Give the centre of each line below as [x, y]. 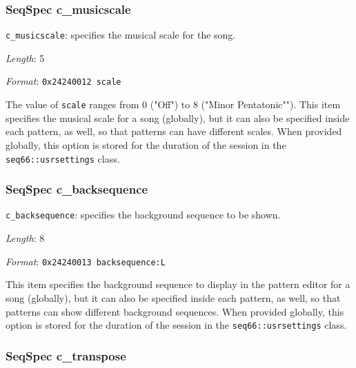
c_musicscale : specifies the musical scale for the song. [121, 35]
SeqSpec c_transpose [66, 355]
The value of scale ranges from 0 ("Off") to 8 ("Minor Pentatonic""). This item [173, 104]
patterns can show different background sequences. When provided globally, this [175, 311]
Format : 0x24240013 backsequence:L [86, 261]
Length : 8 [25, 238]
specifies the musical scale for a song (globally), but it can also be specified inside [178, 117]
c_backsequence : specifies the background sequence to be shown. [143, 215]
